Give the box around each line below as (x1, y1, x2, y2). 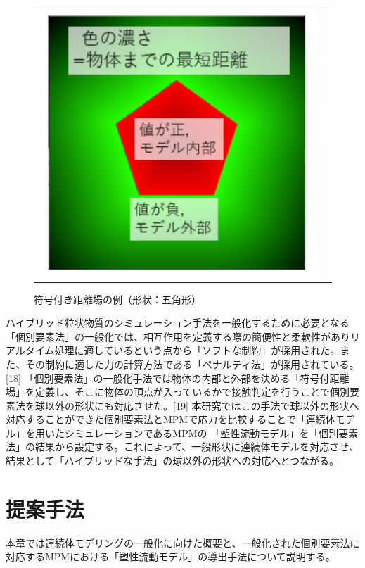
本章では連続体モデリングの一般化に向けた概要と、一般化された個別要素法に (6, 535, 360, 550)
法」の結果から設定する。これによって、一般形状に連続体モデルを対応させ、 (6, 439, 359, 454)
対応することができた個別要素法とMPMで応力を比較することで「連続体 (6, 412, 335, 427)
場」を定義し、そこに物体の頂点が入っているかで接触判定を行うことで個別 (6, 384, 350, 399)
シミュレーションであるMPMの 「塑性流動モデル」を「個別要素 (64, 425, 359, 440)
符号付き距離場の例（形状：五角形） (34, 291, 201, 306)
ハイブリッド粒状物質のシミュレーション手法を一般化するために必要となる (6, 315, 350, 330)
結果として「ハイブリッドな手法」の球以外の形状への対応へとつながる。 (6, 453, 340, 468)
